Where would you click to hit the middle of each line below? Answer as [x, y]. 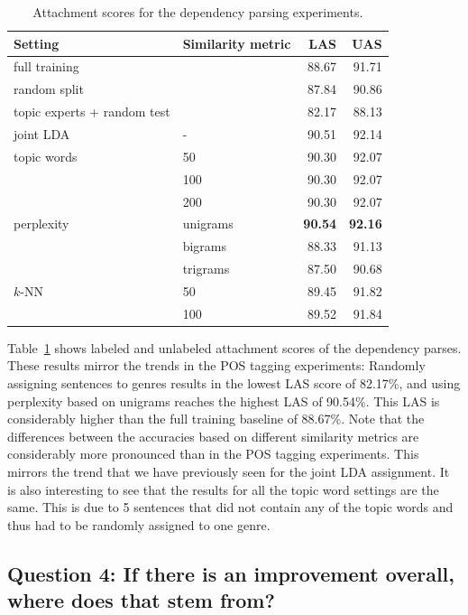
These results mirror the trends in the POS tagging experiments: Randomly [216, 365]
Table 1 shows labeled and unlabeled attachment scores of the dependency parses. [234, 347]
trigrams [206, 269]
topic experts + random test [92, 112]
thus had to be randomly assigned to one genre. [139, 524]
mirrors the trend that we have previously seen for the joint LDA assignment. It [229, 471]
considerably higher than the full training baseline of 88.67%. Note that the [216, 419]
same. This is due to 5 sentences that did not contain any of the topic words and [230, 507]
